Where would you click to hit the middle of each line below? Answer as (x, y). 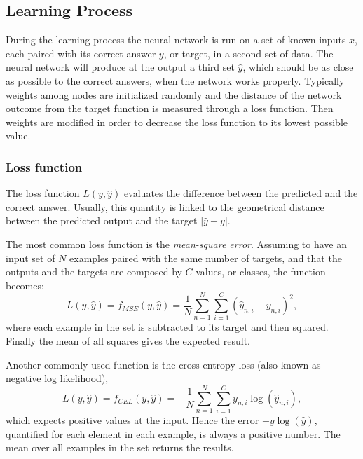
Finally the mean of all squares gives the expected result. (128, 341)
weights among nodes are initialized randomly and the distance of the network (174, 94)
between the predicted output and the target (102, 220)
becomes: (25, 285)
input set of (30, 258)
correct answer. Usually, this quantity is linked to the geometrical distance (165, 206)
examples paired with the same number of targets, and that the (206, 258)
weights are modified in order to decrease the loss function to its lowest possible (177, 122)
